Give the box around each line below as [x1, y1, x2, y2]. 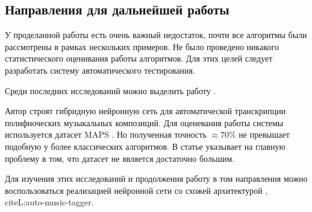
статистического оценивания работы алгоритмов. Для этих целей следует [5, 52, 273, 65]
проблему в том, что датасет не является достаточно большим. [5, 152, 235, 164]
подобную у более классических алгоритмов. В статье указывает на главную [5, 140, 285, 152]
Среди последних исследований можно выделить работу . [5, 84, 216, 97]
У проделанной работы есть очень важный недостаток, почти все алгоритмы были [5, 28, 307, 41]
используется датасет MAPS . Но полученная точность [5, 128, 207, 141]
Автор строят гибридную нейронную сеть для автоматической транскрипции [5, 104, 286, 117]
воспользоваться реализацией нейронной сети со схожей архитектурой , [5, 184, 268, 196]
